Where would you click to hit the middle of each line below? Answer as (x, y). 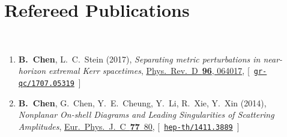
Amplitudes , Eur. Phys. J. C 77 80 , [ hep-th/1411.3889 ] (129, 126)
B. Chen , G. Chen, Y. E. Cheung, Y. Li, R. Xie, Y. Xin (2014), (142, 102)
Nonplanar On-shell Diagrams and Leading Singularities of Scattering (146, 114)
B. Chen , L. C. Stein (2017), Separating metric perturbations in (139, 59)
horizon (32, 71)
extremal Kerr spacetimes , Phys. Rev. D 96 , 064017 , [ (149, 71)
